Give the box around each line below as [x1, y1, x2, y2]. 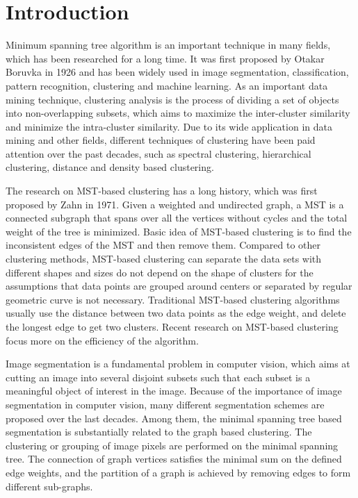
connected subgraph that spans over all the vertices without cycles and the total [6, 210, 348, 225]
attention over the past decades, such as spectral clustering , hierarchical [6, 146, 311, 160]
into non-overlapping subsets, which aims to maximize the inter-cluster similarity [6, 106, 350, 120]
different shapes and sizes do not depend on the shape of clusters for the [6, 265, 314, 279]
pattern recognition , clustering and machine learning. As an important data [6, 78, 328, 92]
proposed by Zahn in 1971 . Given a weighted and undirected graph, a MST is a [6, 197, 344, 211]
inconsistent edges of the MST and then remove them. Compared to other [6, 238, 320, 252]
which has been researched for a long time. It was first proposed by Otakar [6, 51, 325, 65]
